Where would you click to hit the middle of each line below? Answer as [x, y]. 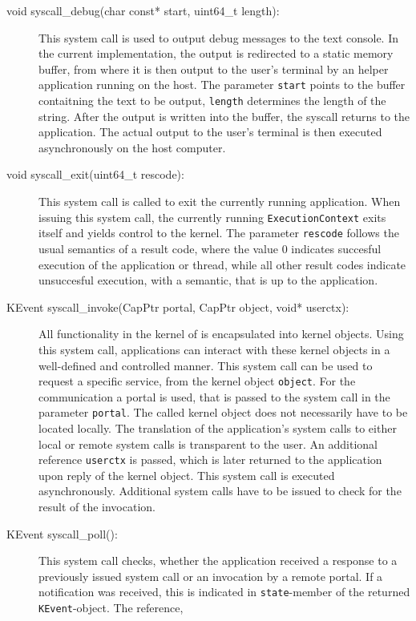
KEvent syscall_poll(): [62, 533]
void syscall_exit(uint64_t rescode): [95, 174]
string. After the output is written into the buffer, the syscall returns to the [224, 116]
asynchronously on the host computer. [132, 147]
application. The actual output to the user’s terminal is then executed [210, 132]
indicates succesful [336, 248]
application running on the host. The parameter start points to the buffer [222, 85]
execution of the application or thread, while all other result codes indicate [222, 264]
